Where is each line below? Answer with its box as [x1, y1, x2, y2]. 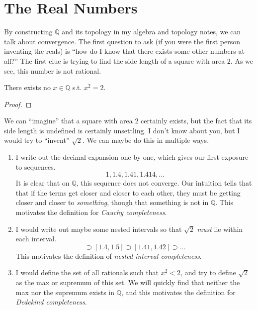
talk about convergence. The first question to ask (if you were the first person [4, 36, 241, 46]
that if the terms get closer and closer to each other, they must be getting [15, 187, 241, 198]
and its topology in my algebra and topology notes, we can [62, 26, 241, 37]
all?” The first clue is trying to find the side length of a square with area [4, 55, 225, 66]
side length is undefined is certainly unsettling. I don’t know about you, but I [4, 125, 240, 135]
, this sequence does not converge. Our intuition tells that [76, 178, 252, 188]
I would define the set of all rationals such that [15, 267, 159, 278]
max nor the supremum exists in [15, 287, 115, 297]
